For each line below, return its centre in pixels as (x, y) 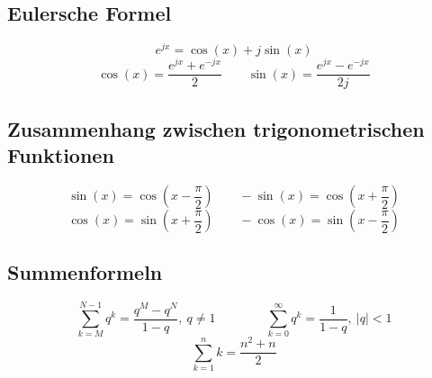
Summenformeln (85, 272)
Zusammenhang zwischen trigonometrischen (216, 128)
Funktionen (61, 155)
